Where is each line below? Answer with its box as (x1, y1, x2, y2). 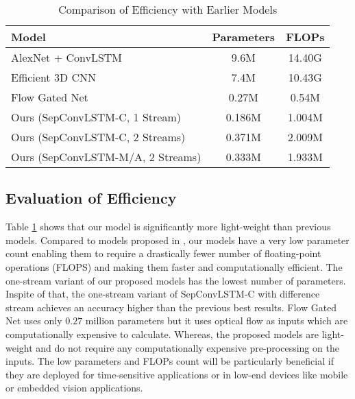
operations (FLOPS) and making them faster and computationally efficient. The (5, 259, 343, 274)
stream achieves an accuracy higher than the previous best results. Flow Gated (5, 300, 337, 314)
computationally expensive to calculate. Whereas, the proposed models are (5, 326, 319, 341)
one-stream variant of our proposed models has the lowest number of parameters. (5, 273, 346, 287)
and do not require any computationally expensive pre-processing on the (36, 340, 339, 354)
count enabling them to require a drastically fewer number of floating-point (5, 246, 321, 261)
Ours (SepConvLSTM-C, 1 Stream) (11, 109, 181, 125)
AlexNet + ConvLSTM (11, 49, 123, 65)
